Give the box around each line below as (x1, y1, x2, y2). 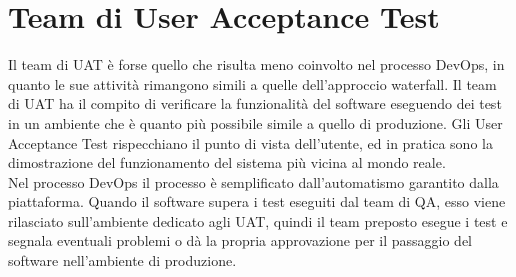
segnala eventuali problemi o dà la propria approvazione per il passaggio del (8, 230, 473, 251)
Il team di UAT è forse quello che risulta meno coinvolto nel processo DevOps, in (8, 54, 505, 75)
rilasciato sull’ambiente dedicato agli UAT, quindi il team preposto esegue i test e (8, 210, 508, 231)
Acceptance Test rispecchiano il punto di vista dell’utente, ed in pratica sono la (8, 132, 493, 153)
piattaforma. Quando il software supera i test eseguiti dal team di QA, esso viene (8, 191, 506, 212)
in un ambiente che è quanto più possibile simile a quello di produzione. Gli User (8, 112, 503, 133)
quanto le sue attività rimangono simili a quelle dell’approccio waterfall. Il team (8, 73, 497, 94)
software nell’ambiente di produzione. (8, 250, 237, 271)
